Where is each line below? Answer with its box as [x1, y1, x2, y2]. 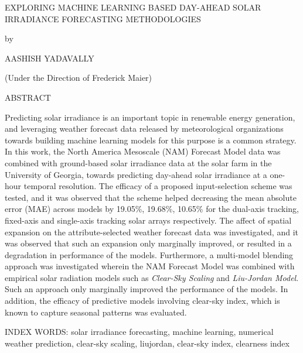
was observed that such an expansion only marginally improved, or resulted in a [5, 237, 292, 249]
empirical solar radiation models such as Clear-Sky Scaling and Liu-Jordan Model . [5, 271, 299, 283]
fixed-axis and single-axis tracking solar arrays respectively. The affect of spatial [5, 214, 292, 226]
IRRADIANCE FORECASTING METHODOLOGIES [5, 12, 201, 25]
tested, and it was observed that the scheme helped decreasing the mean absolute [5, 191, 297, 203]
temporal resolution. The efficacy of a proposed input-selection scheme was [23, 180, 292, 192]
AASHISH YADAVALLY [5, 52, 94, 64]
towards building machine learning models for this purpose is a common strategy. [5, 133, 297, 146]
